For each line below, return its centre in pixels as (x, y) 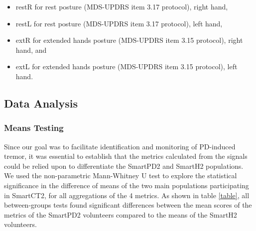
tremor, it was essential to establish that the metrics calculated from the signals (126, 156)
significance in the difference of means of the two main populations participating (127, 185)
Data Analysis (41, 103)
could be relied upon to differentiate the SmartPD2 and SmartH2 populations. (124, 166)
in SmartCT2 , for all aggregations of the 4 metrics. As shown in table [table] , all (127, 195)
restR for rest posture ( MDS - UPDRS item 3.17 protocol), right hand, (122, 6)
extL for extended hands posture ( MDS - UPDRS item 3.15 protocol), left (127, 66)
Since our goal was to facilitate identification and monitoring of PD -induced (120, 146)
